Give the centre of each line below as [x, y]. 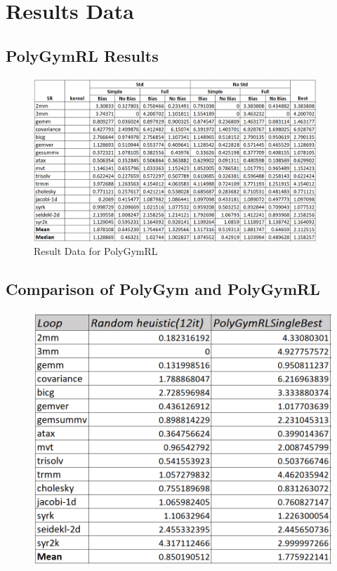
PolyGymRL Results [82, 55]
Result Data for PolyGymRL [96, 251]
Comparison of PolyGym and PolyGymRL [163, 289]
